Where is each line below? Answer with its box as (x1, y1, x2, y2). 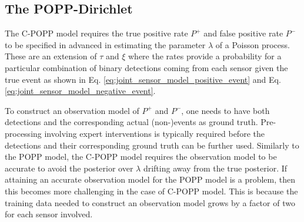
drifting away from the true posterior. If (143, 162, 288, 174)
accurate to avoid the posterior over (5, 162, 133, 174)
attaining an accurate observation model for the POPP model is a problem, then (5, 173, 296, 186)
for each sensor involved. (5, 208, 93, 220)
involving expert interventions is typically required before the (44, 127, 265, 139)
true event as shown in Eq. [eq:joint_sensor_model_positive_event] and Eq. (5, 73, 281, 85)
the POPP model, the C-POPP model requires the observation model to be (5, 150, 277, 163)
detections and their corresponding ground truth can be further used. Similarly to (5, 139, 299, 151)
